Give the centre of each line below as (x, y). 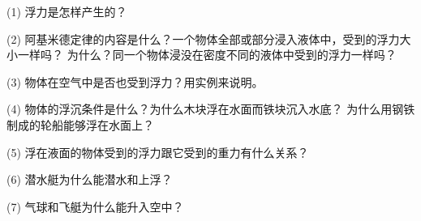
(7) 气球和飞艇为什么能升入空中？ (95, 206)
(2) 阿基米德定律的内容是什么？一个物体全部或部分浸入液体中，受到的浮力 (203, 38)
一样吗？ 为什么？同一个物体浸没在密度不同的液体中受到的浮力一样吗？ (207, 55)
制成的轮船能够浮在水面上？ (80, 124)
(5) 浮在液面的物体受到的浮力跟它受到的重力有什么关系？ (158, 152)
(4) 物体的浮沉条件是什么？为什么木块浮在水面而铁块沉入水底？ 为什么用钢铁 (211, 109)
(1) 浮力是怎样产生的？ (67, 11)
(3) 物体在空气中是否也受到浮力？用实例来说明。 (135, 81)
